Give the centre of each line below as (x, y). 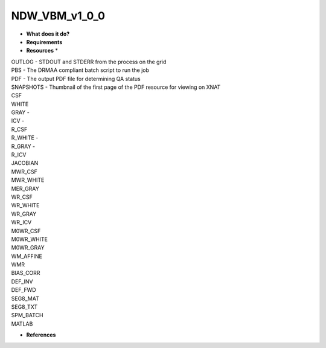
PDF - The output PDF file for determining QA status (76, 79)
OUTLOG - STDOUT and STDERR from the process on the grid (89, 62)
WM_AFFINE (27, 256)
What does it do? (48, 34)
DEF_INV (22, 282)
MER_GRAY (25, 188)
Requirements (44, 42)
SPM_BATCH (27, 315)
